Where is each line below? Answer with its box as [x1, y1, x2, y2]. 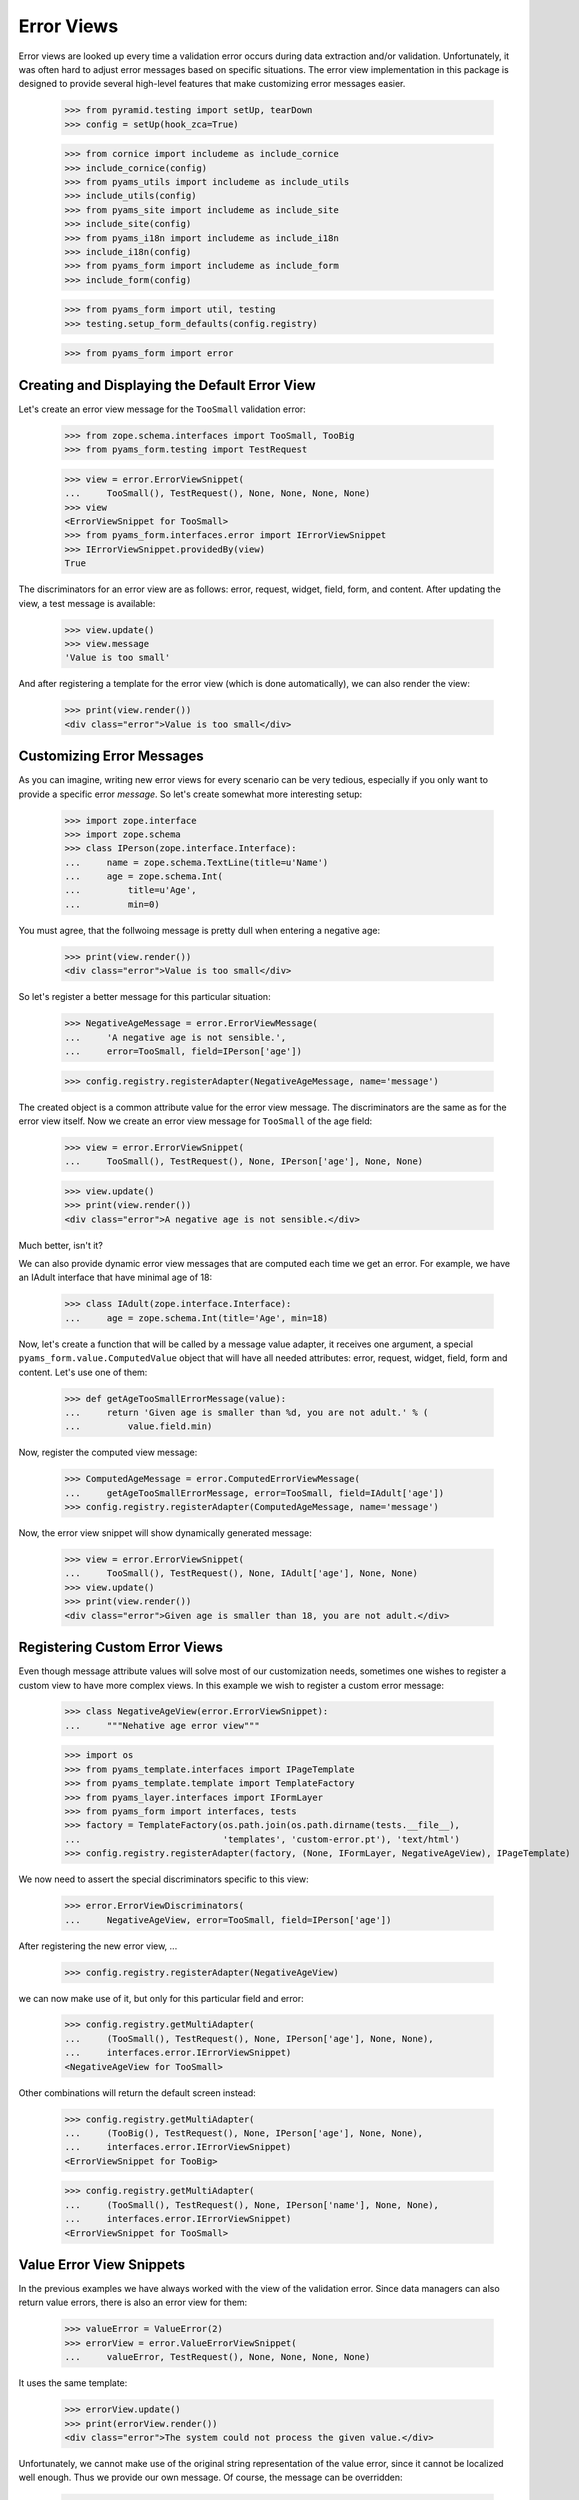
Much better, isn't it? [18, 1239, 104, 1251]
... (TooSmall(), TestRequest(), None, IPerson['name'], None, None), [64, 2199, 440, 2210]
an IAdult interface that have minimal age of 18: [18, 1271, 213, 1284]
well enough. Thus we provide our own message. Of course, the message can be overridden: [18, 2471, 404, 2484]
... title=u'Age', [64, 885, 197, 896]
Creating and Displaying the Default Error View [18, 376, 316, 394]
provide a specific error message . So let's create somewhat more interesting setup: [18, 788, 363, 800]
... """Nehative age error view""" [64, 1720, 260, 1731]
